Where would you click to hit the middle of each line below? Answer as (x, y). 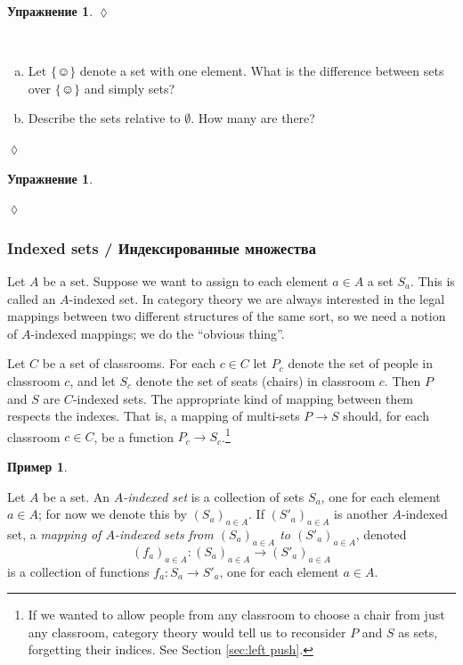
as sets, (418, 632)
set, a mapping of (54, 534)
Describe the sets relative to (104, 118)
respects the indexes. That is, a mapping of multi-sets (154, 416)
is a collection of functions (78, 571)
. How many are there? (253, 118)
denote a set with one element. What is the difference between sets (262, 71)
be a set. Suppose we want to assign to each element (186, 280)
